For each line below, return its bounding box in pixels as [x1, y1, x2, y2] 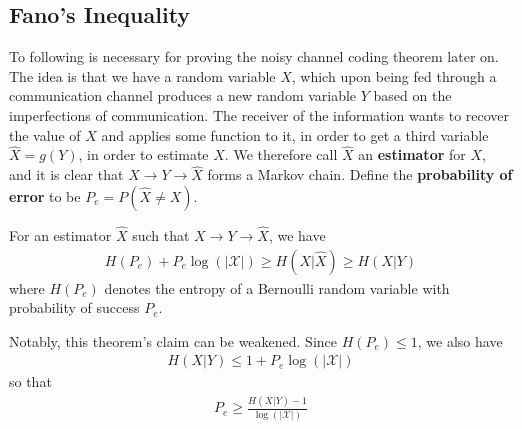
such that [132, 225, 190, 246]
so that [9, 371, 52, 392]
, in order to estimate [78, 144, 209, 165]
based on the [373, 85, 452, 106]
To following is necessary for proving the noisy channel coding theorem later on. [9, 46, 499, 67]
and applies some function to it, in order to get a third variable [101, 124, 489, 145]
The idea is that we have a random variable [9, 65, 276, 86]
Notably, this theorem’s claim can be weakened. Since [9, 330, 338, 351]
